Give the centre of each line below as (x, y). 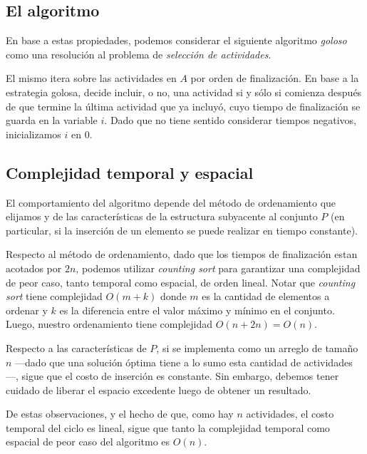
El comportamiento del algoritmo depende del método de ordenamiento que (171, 202)
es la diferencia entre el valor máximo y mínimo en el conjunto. (197, 310)
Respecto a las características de (76, 347)
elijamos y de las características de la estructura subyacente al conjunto (162, 216)
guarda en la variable (52, 120)
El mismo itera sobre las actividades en (91, 78)
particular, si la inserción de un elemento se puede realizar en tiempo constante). (182, 230)
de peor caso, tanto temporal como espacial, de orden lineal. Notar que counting (181, 282)
